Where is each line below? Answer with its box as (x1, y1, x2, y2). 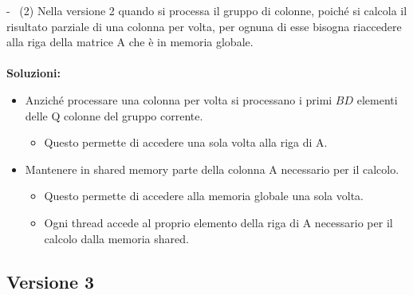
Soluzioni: (6, 65, 61, 81)
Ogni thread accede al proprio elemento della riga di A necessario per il (44, 214, 393, 230)
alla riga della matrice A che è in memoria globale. (6, 33, 254, 50)
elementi (356, 91, 398, 108)
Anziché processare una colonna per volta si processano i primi (25, 91, 332, 108)
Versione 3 (6, 269, 95, 293)
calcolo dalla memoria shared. (44, 230, 189, 246)
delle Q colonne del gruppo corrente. (25, 107, 203, 124)
